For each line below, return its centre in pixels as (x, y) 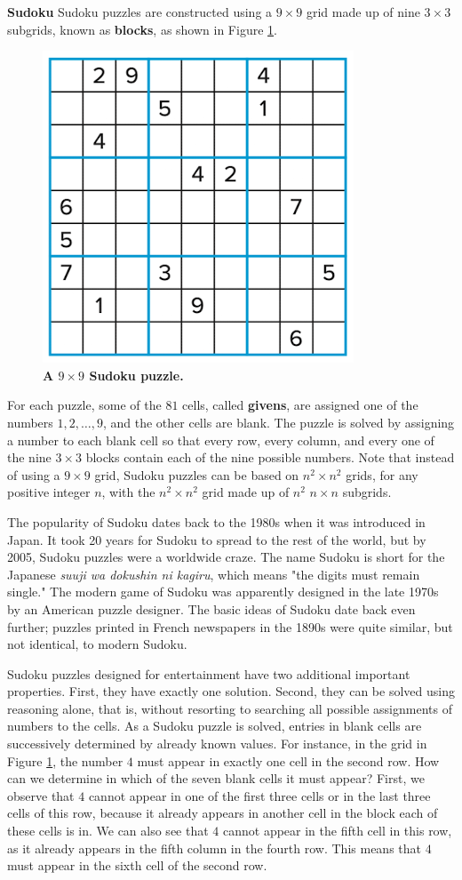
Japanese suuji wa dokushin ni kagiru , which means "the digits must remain (214, 574)
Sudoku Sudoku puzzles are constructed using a (140, 12)
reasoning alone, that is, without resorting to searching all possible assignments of (230, 708)
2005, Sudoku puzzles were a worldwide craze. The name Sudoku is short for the (226, 557)
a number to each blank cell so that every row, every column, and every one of (221, 440)
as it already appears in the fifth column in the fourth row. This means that (214, 848)
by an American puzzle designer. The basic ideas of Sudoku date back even (211, 608)
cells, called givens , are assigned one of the (300, 405)
